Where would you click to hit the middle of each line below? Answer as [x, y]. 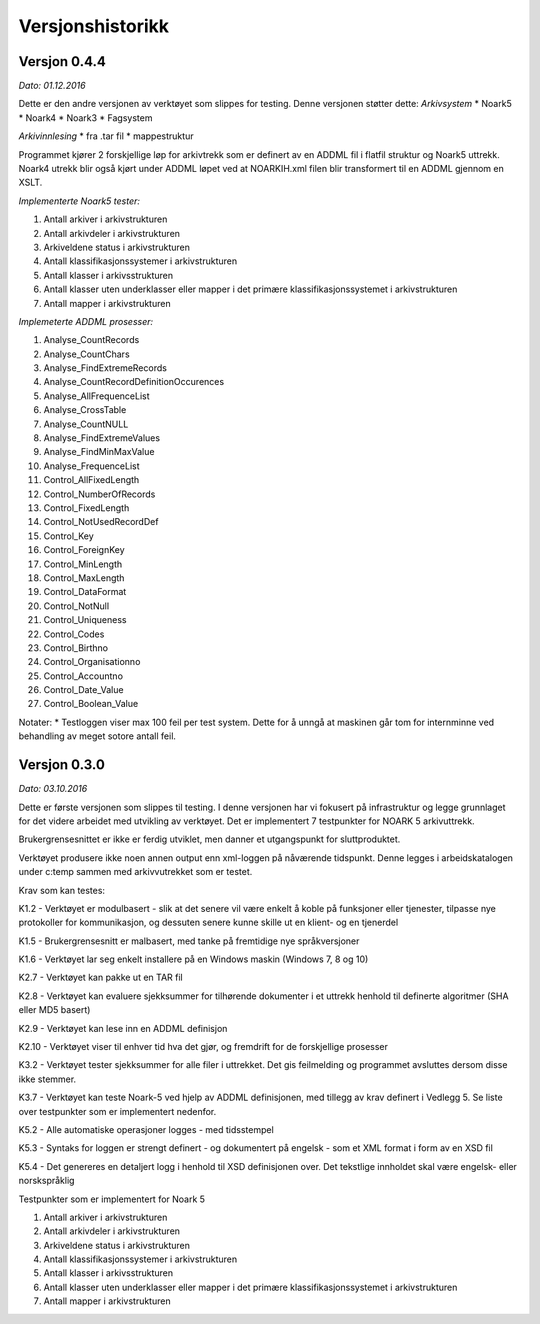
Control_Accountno [83, 676]
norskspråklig [46, 1181]
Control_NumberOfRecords [99, 494]
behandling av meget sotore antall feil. [97, 736]
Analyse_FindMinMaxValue [99, 452]
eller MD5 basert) [54, 1010]
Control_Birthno [76, 647]
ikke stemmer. [47, 1079]
